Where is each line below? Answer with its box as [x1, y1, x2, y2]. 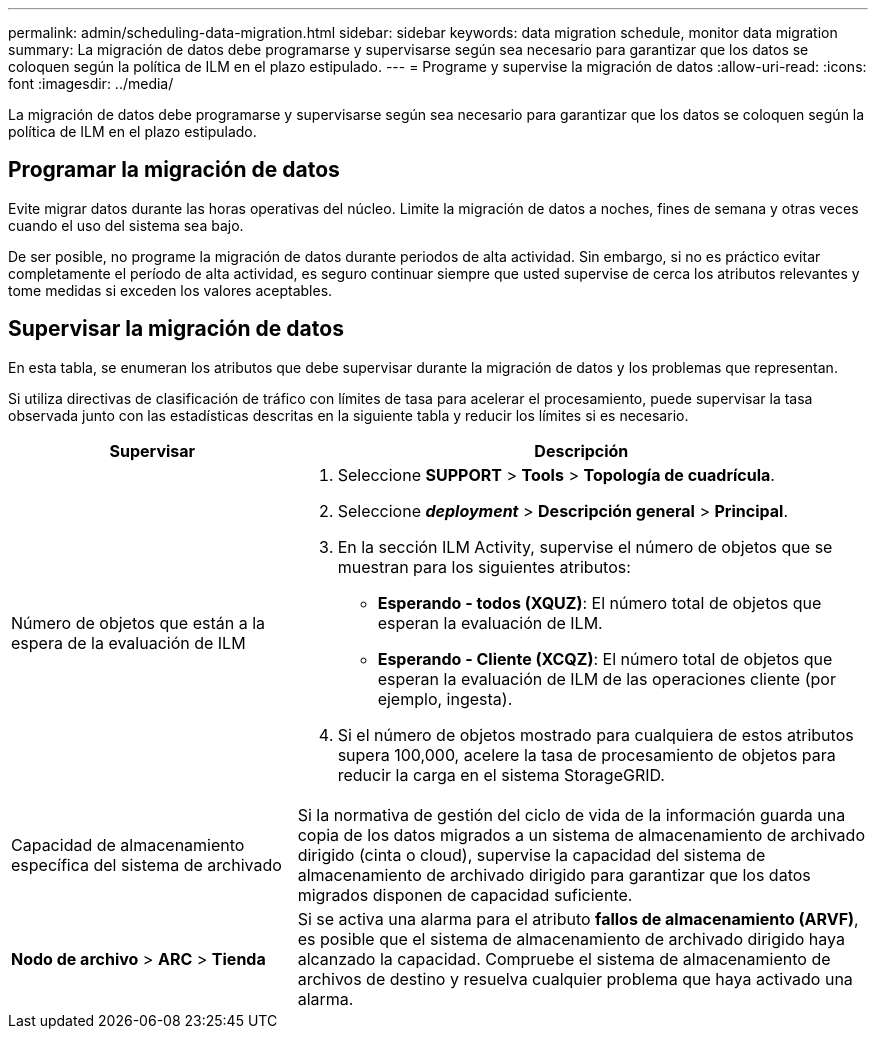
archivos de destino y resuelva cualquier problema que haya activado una [297, 968, 853, 989]
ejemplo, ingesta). [377, 688, 513, 709]
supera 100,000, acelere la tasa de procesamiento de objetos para [337, 744, 836, 765]
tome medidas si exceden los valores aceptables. [8, 281, 333, 299]
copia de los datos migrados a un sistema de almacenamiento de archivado [297, 824, 865, 845]
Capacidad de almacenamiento [11, 834, 245, 855]
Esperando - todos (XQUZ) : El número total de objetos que [377, 592, 822, 613]
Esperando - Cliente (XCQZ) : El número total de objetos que [377, 648, 833, 669]
